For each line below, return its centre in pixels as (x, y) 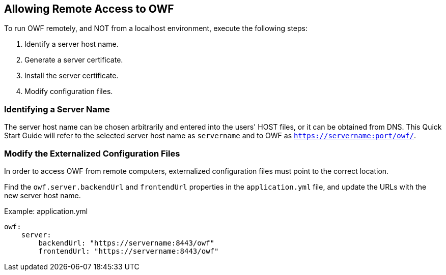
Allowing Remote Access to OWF (89, 9)
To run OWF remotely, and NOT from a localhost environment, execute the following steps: (156, 28)
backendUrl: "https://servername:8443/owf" (127, 243)
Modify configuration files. (69, 91)
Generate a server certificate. (74, 60)
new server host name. (43, 195)
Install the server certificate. (72, 76)
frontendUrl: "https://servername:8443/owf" (129, 251)
